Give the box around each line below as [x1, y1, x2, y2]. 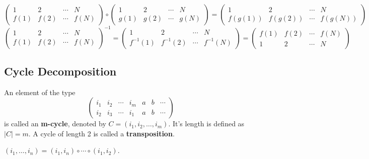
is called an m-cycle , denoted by [4, 118, 106, 129]
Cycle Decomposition [4, 63, 117, 78]
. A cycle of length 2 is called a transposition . [28, 128, 175, 138]
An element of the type [4, 87, 76, 97]
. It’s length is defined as [168, 118, 245, 129]
